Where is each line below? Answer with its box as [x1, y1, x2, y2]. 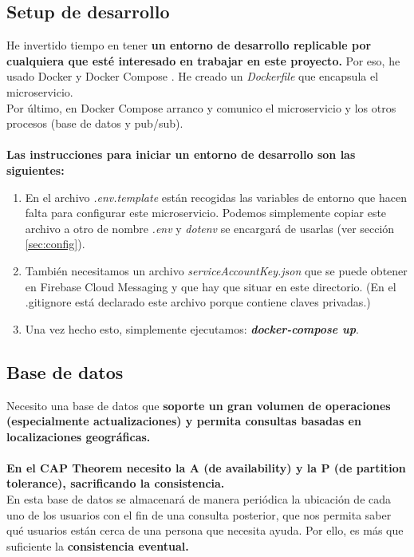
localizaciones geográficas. [6, 428, 151, 444]
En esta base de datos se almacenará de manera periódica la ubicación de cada [6, 491, 392, 508]
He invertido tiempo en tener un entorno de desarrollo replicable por [6, 37, 372, 53]
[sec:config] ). [25, 235, 85, 252]
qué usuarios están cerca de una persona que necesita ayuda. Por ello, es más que [6, 522, 404, 539]
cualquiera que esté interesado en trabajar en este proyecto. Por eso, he [6, 52, 400, 69]
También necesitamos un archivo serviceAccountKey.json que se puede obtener [25, 262, 408, 278]
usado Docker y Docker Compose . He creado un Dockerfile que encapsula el [6, 68, 379, 85]
